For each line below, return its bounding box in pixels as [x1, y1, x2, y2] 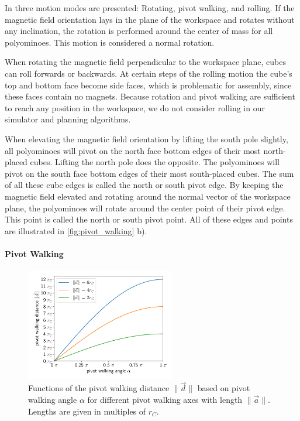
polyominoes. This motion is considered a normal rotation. [5, 36, 215, 48]
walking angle [28, 393, 77, 405]
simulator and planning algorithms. [5, 113, 131, 125]
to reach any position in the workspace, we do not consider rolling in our [5, 101, 265, 114]
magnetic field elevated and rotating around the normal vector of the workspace [5, 190, 291, 202]
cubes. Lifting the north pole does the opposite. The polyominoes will [30, 156, 280, 168]
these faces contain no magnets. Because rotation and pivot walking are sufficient [5, 90, 295, 102]
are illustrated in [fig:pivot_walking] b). [5, 224, 147, 237]
